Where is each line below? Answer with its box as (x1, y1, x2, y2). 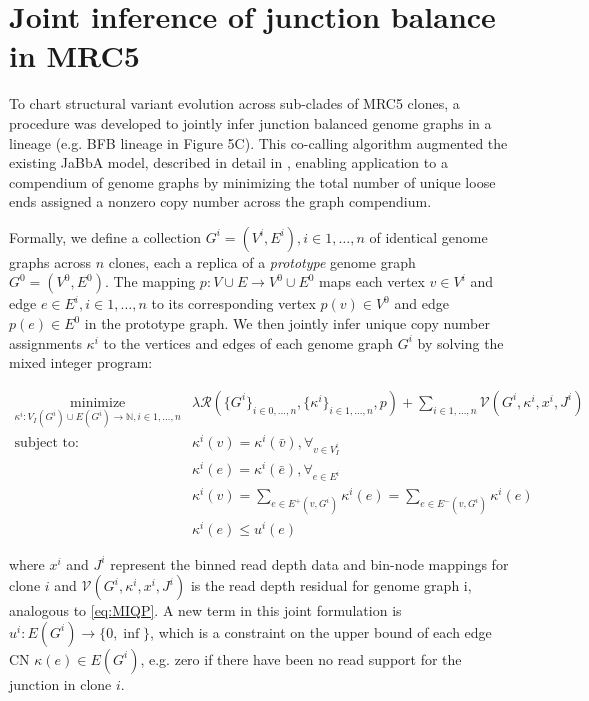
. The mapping (104, 271, 196, 292)
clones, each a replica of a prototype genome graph (108, 251, 416, 272)
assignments (9, 332, 82, 353)
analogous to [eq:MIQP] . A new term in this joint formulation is (9, 600, 402, 621)
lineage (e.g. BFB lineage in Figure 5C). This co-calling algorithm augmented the (9, 132, 508, 153)
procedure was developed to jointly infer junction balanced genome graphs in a (9, 112, 492, 133)
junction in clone (9, 673, 112, 694)
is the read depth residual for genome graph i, (190, 575, 472, 596)
